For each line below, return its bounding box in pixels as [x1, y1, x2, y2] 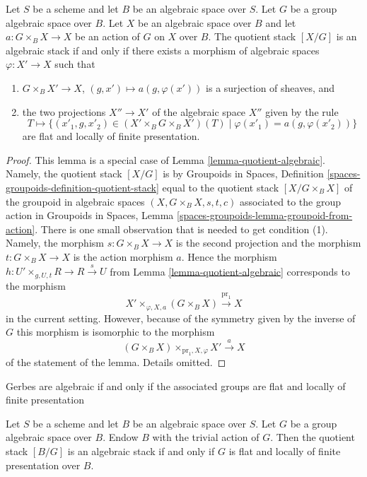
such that [54, 57, 95, 71]
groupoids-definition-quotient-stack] [6, 179, 159, 194]
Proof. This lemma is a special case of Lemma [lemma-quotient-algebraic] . [6, 152, 325, 167]
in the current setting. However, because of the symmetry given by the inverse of [6, 310, 356, 325]
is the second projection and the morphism [175, 235, 361, 250]
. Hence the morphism [181, 249, 277, 264]
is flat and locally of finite [228, 443, 341, 458]
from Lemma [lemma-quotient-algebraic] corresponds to [110, 264, 350, 278]
